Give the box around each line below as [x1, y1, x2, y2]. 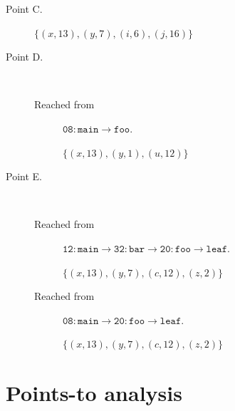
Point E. [6, 169, 42, 184]
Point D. [6, 49, 43, 64]
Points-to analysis [6, 378, 182, 407]
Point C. [6, 1, 43, 16]
